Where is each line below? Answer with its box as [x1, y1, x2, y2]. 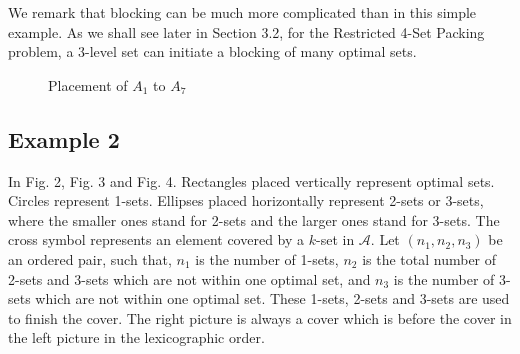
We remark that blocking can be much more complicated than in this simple [8, 2, 477, 22]
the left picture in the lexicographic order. [8, 327, 265, 348]
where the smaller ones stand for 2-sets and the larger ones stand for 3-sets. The [8, 209, 500, 230]
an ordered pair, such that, [8, 248, 172, 269]
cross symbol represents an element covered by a [8, 229, 305, 250]
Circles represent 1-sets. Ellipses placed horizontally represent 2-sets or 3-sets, [8, 190, 484, 211]
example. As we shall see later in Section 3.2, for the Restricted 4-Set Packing [8, 21, 485, 42]
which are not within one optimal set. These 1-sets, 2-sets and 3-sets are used [35, 288, 510, 309]
